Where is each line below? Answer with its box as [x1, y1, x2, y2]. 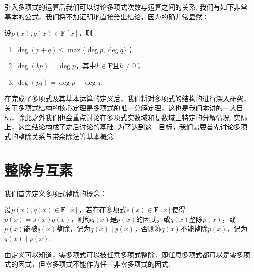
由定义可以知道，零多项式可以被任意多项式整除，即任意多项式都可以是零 [4, 249, 236, 259]
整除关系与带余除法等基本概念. [18, 131, 116, 141]
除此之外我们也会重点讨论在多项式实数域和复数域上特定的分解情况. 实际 [18, 112, 248, 122]
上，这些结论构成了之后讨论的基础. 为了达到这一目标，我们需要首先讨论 [4, 122, 234, 132]
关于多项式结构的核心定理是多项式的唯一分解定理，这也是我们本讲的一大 [4, 103, 236, 113]
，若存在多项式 [78, 204, 127, 215]
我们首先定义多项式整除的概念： [4, 188, 107, 198]
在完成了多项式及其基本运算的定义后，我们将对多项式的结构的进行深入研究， [4, 93, 250, 103]
